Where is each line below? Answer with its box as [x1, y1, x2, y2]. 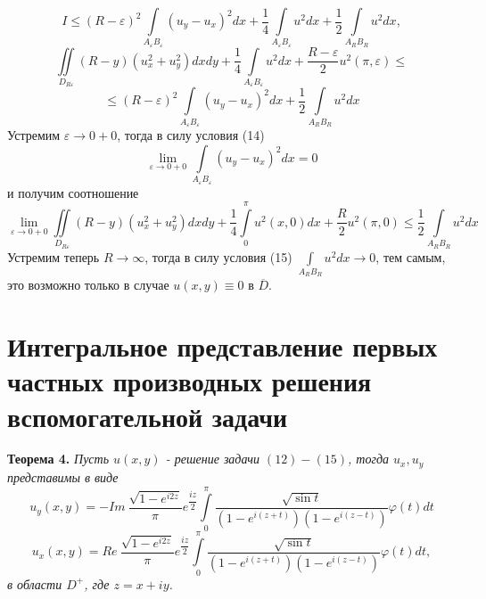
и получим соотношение [7, 183, 139, 201]
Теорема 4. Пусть [7, 449, 110, 468]
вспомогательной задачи [7, 398, 288, 434]
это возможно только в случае [7, 275, 169, 294]
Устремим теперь [7, 247, 100, 266]
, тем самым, [375, 247, 446, 266]
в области [7, 574, 62, 593]
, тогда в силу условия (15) [144, 247, 292, 266]
